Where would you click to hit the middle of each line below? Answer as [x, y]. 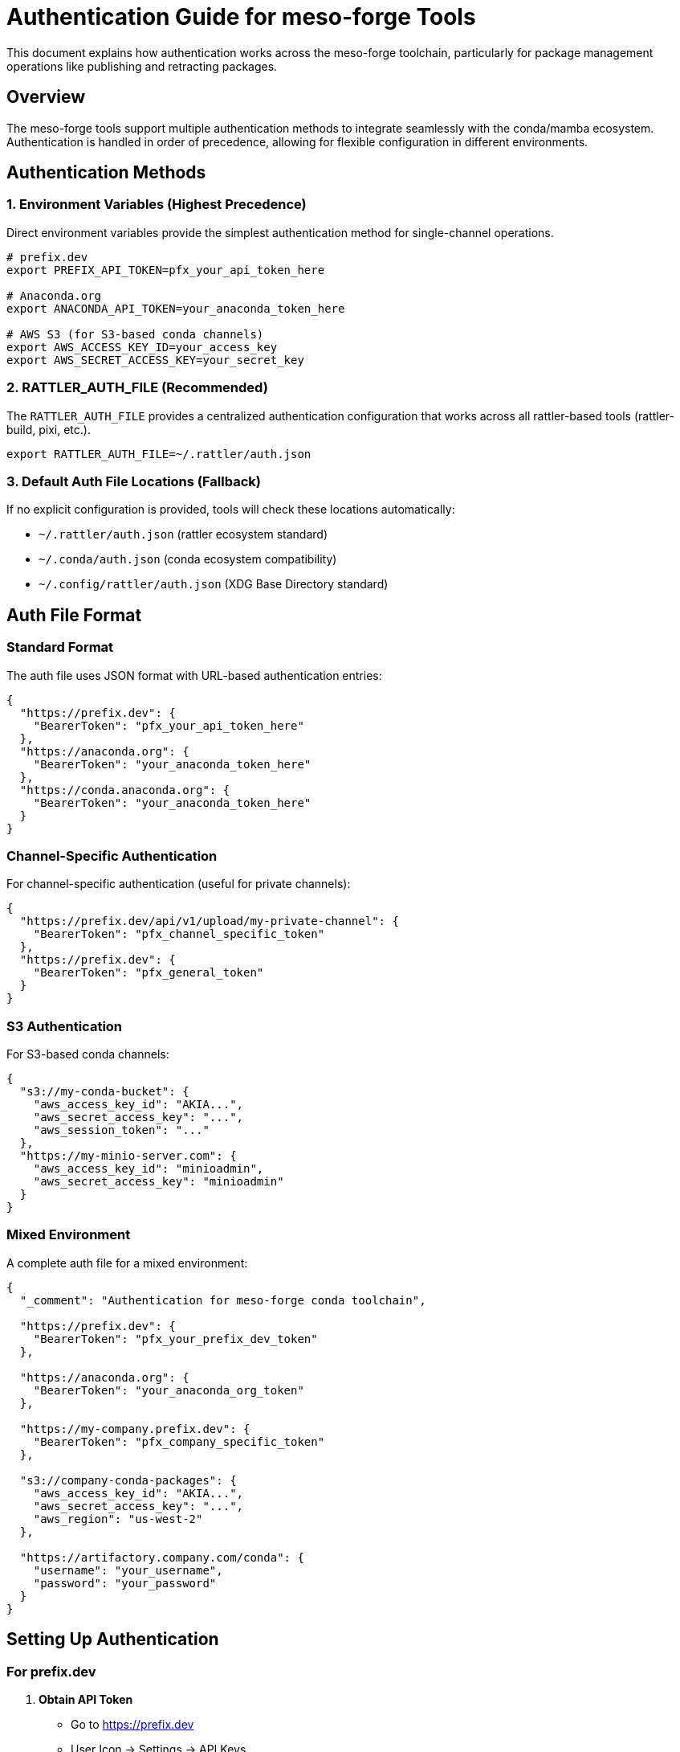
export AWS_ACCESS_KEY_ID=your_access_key [142, 347]
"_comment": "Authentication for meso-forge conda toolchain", [223, 1300]
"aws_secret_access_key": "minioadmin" [159, 1182]
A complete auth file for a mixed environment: [127, 1263]
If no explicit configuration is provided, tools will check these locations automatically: [231, 510]
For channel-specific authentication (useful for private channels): [179, 884]
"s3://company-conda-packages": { [128, 1480]
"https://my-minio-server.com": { [128, 1156]
